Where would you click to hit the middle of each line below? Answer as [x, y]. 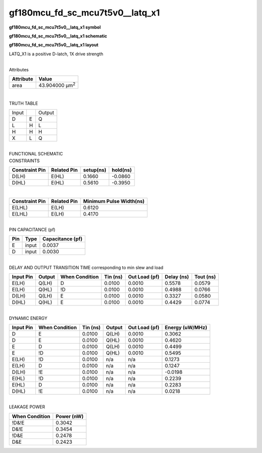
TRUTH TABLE [24, 103]
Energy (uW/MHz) [186, 327]
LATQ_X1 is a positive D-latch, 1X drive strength [56, 54]
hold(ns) [122, 170]
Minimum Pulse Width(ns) [114, 201]
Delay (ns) [177, 277]
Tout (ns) [205, 277]
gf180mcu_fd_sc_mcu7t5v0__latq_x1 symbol [55, 27]
